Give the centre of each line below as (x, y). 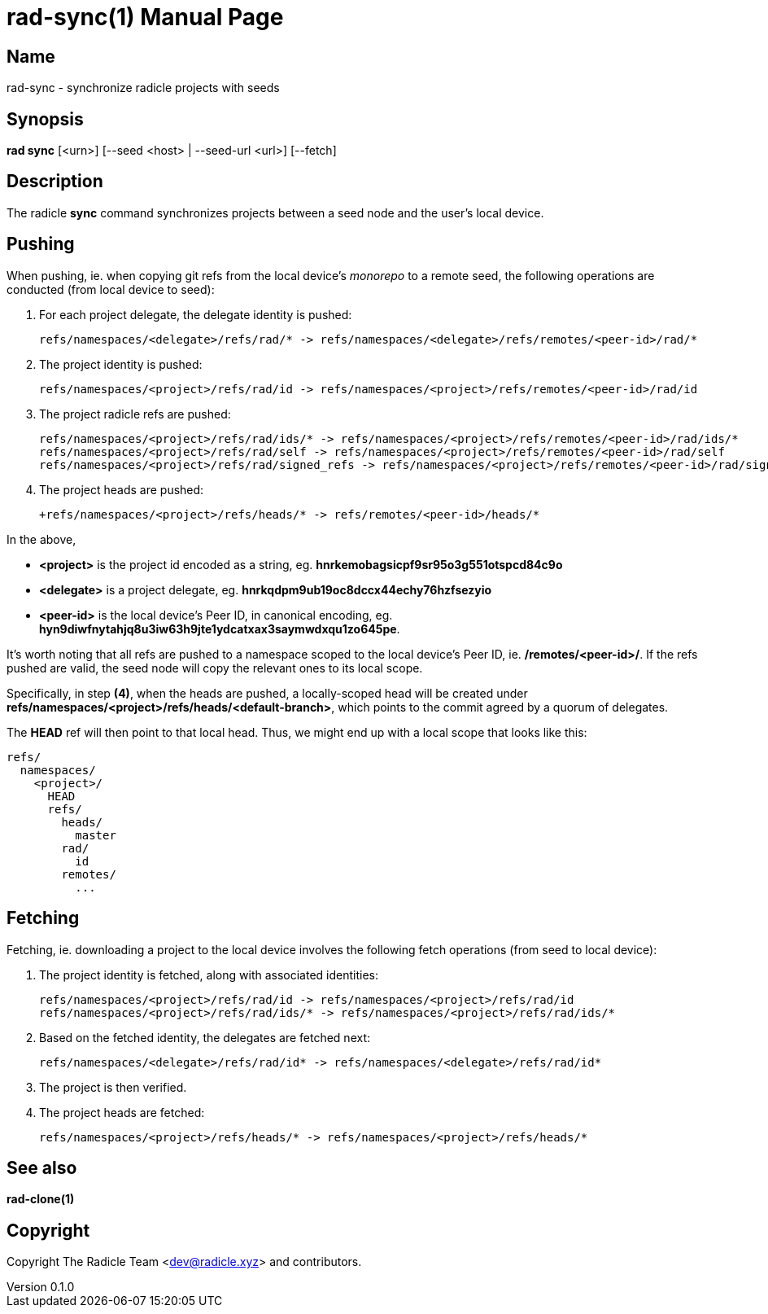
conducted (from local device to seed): (111, 289)
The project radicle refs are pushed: (135, 414)
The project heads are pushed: (122, 489)
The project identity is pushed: (121, 364)
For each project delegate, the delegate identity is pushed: (196, 314)
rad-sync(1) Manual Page (145, 17)
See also (42, 1167)
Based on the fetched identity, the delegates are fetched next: (205, 1037)
